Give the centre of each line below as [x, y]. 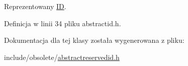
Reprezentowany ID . [35, 6]
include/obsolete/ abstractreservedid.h [62, 57]
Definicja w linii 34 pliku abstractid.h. [63, 23]
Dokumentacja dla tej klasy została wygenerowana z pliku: [94, 40]
